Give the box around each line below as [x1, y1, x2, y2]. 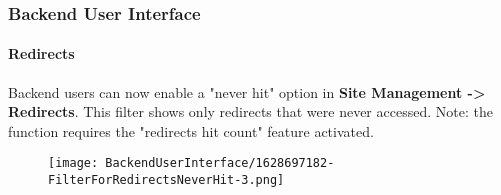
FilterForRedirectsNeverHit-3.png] [48, 173, 285, 188]
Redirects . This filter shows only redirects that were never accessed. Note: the [8, 101, 493, 122]
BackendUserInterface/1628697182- [105, 156, 335, 171]
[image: [48, 156, 99, 171]
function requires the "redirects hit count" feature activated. [8, 120, 374, 141]
